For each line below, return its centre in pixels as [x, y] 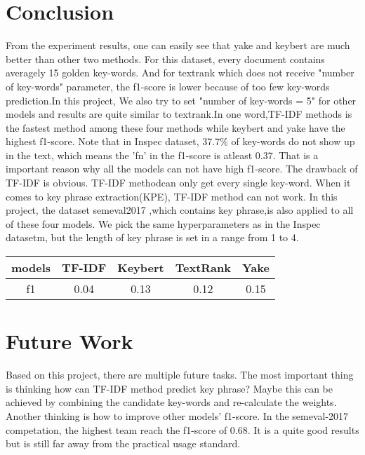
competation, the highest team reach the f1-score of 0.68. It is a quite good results [182, 429]
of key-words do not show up [293, 141]
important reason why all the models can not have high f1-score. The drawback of [182, 169]
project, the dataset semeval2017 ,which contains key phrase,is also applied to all [180, 210]
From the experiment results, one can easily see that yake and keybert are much [178, 45]
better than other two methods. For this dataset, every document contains [165, 59]
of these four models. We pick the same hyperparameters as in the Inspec [163, 223]
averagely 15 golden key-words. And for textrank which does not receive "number [180, 73]
